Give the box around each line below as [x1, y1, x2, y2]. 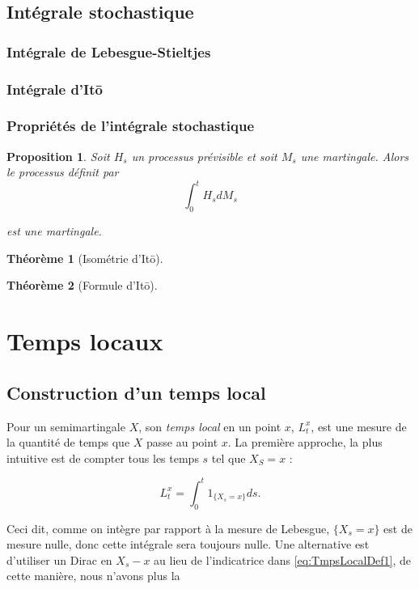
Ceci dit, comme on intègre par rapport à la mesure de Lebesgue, [6, 519, 330, 536]
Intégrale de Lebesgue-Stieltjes [6, 41, 211, 61]
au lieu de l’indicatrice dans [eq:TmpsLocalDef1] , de [154, 551, 412, 568]
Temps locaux [6, 324, 163, 358]
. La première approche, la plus [227, 434, 383, 451]
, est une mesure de [311, 417, 407, 434]
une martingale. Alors [300, 147, 409, 164]
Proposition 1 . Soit [6, 147, 110, 164]
